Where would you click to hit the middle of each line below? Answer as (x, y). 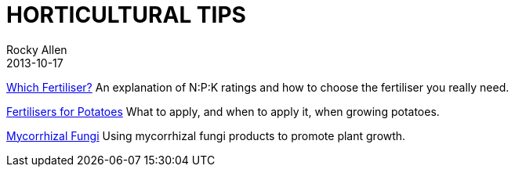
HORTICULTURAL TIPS (126, 15)
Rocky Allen (37, 49)
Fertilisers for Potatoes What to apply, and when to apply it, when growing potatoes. (223, 111)
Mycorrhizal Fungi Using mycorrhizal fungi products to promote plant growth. (206, 135)
